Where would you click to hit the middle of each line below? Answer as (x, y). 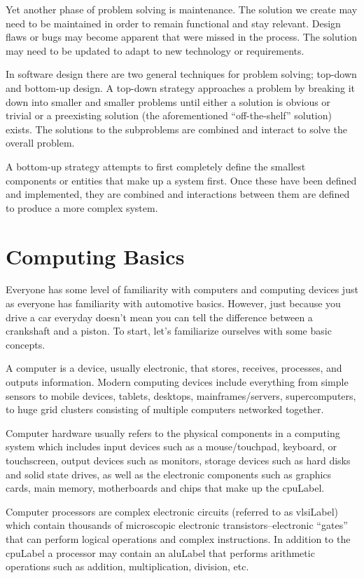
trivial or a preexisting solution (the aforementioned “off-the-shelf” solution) (169, 115)
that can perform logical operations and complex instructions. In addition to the (178, 538)
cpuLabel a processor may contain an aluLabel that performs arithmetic (160, 552)
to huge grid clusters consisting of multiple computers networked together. (165, 409)
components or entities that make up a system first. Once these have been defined (181, 180)
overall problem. (40, 143)
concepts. (26, 344)
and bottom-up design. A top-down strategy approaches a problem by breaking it (180, 87)
